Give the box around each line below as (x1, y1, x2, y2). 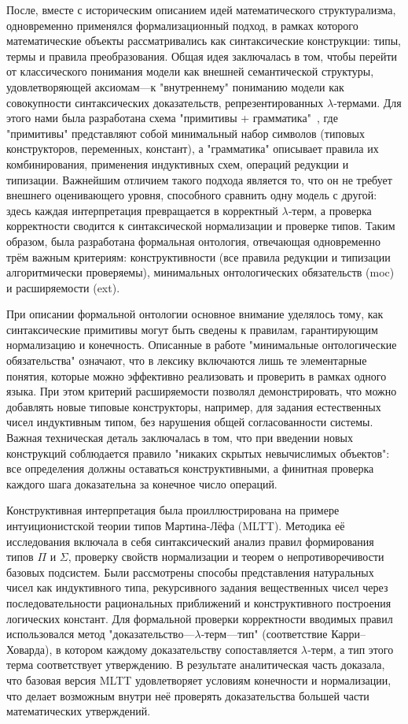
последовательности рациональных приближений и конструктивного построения (6, 594, 391, 611)
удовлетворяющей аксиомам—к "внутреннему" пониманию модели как (6, 78, 344, 95)
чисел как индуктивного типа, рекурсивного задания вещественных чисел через (6, 579, 388, 596)
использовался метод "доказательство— (6, 626, 195, 642)
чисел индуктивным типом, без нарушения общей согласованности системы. (6, 414, 373, 430)
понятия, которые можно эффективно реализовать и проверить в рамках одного (6, 367, 387, 384)
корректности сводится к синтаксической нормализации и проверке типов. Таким (6, 217, 395, 234)
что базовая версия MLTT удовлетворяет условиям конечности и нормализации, (6, 671, 391, 688)
